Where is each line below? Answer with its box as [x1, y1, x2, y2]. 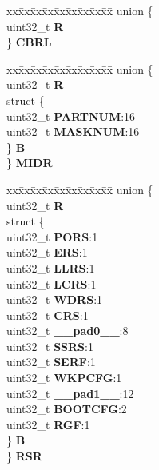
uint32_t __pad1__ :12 [6, 384, 134, 401]
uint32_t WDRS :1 [6, 291, 103, 308]
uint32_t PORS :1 [6, 228, 98, 245]
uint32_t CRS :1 [6, 306, 89, 323]
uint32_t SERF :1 [6, 353, 96, 370]
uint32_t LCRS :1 [6, 275, 97, 292]
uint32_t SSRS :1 [6, 337, 93, 354]
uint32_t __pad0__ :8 [6, 322, 129, 339]
